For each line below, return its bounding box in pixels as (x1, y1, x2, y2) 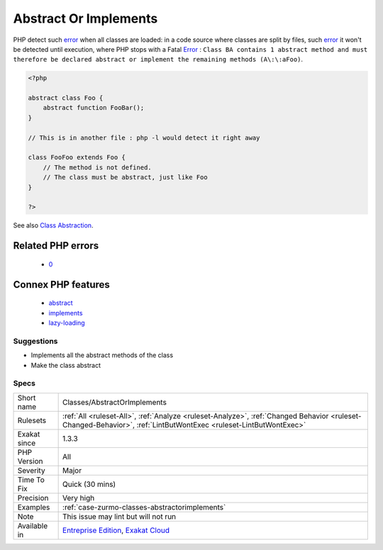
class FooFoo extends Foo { (28, 153, 126, 162)
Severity (17, 465, 45, 475)
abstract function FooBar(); (43, 103, 145, 112)
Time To (17, 475, 45, 485)
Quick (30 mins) (62, 479, 116, 489)
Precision (17, 493, 49, 503)
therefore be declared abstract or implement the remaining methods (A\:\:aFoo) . (13, 55, 304, 64)
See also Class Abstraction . (13, 221, 94, 230)
